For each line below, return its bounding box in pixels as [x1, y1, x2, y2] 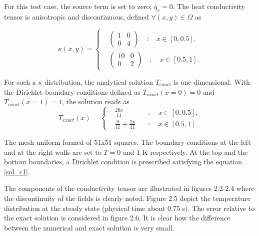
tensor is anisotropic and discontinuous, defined [4, 11, 149, 22]
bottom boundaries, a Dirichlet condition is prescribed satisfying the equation [4, 156, 242, 167]
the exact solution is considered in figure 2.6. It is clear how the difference [4, 212, 230, 223]
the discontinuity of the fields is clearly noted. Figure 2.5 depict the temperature [4, 192, 250, 203]
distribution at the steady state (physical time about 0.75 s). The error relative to [4, 202, 255, 213]
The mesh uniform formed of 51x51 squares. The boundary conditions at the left [4, 136, 251, 147]
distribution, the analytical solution [44, 76, 153, 87]
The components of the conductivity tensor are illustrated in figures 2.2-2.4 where [4, 183, 254, 193]
